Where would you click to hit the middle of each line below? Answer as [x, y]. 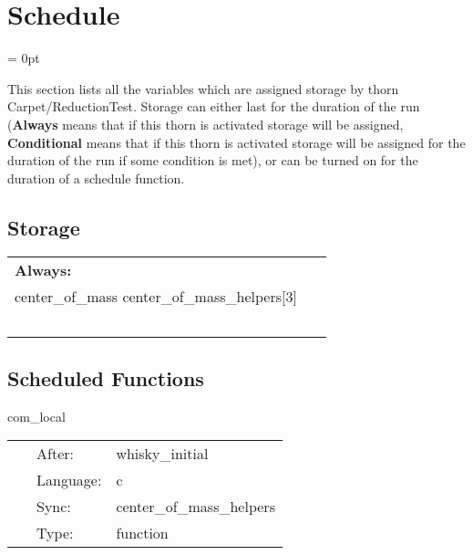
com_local [36, 416]
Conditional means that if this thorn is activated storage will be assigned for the [236, 142]
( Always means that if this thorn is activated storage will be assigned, [206, 124]
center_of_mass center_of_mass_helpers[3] [156, 297]
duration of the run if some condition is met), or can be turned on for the [213, 160]
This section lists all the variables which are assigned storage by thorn [203, 88]
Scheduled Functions [106, 377]
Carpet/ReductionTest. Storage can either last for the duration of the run [214, 106]
